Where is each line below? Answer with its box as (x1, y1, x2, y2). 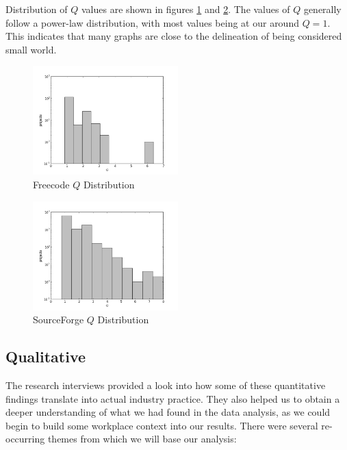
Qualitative (5, 346, 86, 367)
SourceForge (33, 312, 84, 327)
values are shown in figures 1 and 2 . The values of (81, 2, 290, 16)
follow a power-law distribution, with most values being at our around (5, 15, 299, 29)
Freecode (33, 177, 70, 191)
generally (303, 2, 342, 16)
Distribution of (5, 2, 68, 16)
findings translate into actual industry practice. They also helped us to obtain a (5, 391, 340, 405)
